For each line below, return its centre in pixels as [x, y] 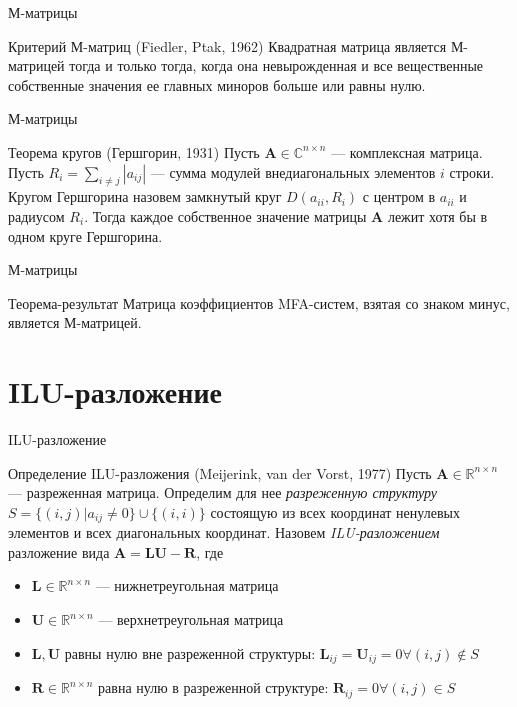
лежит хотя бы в [437, 215]
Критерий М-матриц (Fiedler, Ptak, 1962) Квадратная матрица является [227, 45]
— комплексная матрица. [407, 151]
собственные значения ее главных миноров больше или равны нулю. [217, 84]
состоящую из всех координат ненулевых [335, 511]
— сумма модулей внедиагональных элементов [293, 171]
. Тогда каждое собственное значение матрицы [225, 215]
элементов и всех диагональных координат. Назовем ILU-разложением [224, 532]
